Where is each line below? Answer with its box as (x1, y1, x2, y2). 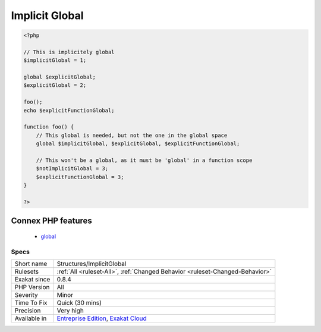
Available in (14, 314, 47, 322)
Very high (56, 306, 84, 315)
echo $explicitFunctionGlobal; (23, 107, 115, 114)
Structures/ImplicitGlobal (56, 259, 127, 268)
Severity (14, 291, 38, 299)
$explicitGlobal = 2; (23, 82, 87, 89)
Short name (14, 259, 48, 268)
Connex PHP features (11, 216, 92, 226)
